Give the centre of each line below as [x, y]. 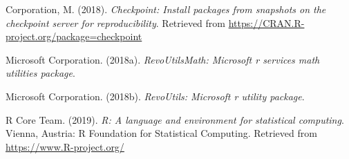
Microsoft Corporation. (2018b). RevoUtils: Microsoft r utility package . [155, 96]
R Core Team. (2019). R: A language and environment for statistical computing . [175, 119]
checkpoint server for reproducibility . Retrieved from [115, 22]
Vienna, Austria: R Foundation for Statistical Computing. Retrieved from [161, 133]
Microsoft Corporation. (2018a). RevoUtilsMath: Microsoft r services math [163, 59]
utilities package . [40, 73]
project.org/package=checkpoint [74, 36]
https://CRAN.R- [266, 22]
